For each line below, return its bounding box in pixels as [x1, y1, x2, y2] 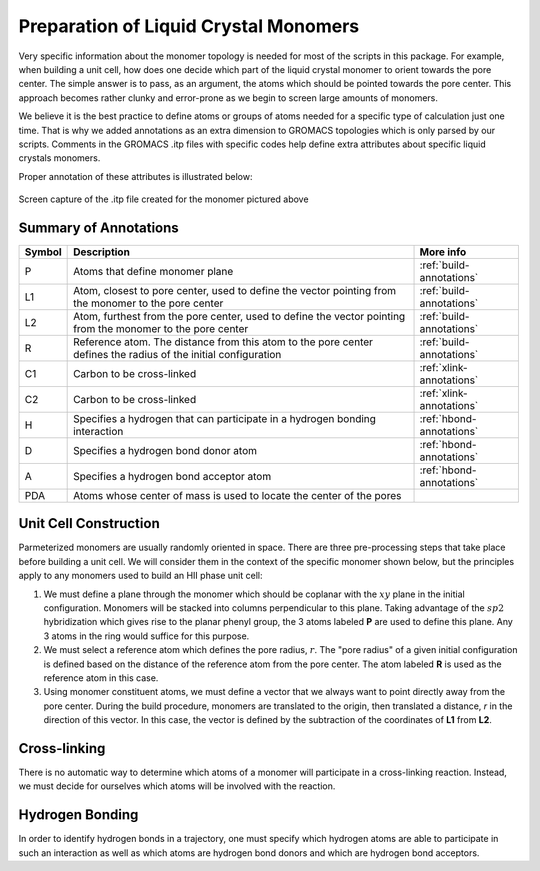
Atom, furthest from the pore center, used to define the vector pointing [73, 309, 406, 323]
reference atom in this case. [43, 672, 159, 684]
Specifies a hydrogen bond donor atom [73, 443, 258, 457]
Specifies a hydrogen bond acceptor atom [73, 469, 272, 483]
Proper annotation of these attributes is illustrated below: [18, 170, 253, 182]
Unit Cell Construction [18, 515, 160, 532]
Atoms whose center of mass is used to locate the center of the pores [73, 488, 402, 502]
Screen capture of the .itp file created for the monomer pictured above [18, 193, 309, 205]
